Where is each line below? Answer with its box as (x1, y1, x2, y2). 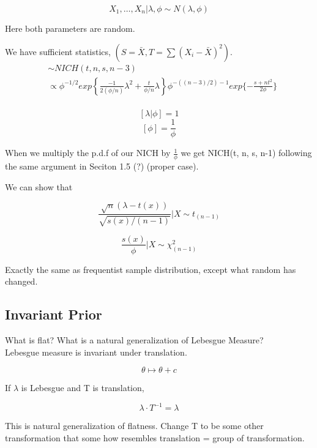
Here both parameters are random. (5, 22, 135, 34)
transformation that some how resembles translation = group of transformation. (5, 431, 305, 444)
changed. (5, 275, 38, 288)
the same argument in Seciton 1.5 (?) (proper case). (5, 160, 199, 173)
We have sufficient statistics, (5, 45, 111, 58)
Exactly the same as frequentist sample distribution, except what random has (5, 263, 296, 275)
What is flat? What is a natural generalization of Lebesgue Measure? (5, 333, 264, 346)
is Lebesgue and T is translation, (21, 381, 144, 394)
